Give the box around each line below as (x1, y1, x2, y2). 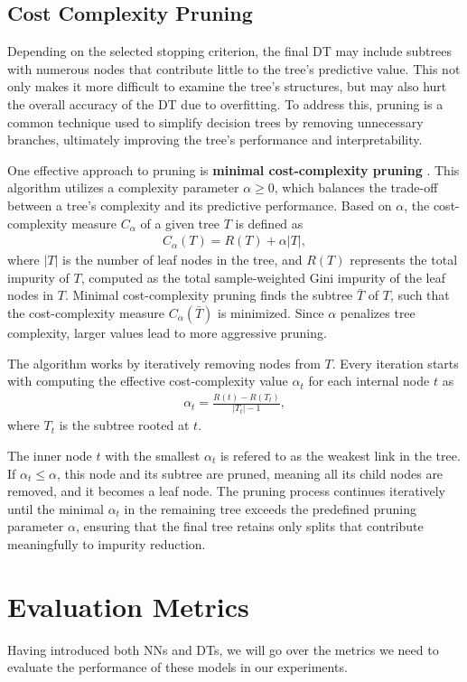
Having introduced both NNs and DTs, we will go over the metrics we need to (7, 640, 439, 659)
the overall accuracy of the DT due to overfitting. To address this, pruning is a (7, 94, 444, 113)
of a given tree (140, 213, 219, 232)
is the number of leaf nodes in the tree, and (62, 250, 303, 269)
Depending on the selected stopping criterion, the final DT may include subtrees (7, 42, 452, 61)
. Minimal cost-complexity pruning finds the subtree (64, 285, 353, 304)
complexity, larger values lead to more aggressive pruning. (7, 322, 327, 341)
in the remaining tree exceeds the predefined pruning (124, 499, 416, 518)
